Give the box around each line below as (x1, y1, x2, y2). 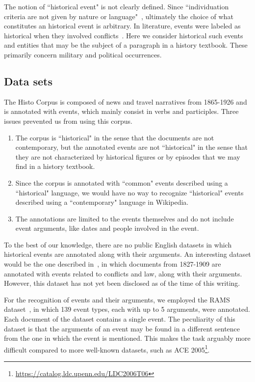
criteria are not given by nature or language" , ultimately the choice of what (4, 11, 233, 21)
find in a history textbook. (15, 161, 95, 171)
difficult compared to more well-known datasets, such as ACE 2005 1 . (4, 343, 210, 355)
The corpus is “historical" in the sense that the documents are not (15, 132, 214, 142)
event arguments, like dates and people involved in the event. (15, 223, 199, 233)
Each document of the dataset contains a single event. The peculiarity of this (4, 314, 235, 324)
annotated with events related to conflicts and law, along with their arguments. (4, 268, 242, 278)
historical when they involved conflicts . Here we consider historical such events (4, 30, 243, 40)
